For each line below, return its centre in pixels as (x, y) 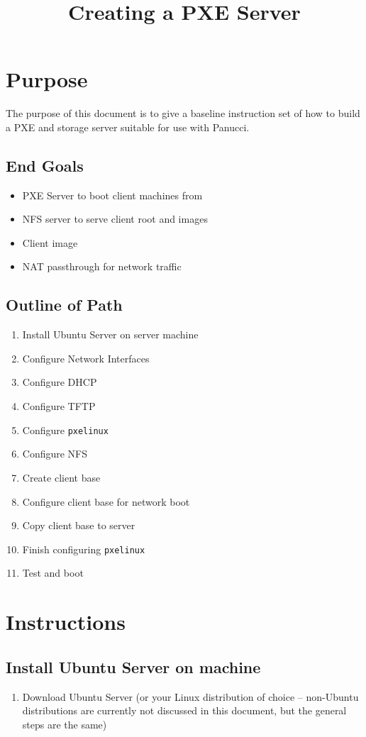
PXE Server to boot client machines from (112, 195)
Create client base (61, 477)
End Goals (45, 165)
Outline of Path (64, 305)
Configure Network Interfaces (86, 358)
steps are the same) (65, 724)
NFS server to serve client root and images (115, 219)
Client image (50, 242)
